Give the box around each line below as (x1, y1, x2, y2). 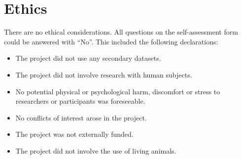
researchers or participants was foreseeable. (15, 96, 145, 106)
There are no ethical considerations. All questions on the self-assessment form (4, 27, 238, 37)
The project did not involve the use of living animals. (15, 145, 176, 156)
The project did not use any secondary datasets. (15, 53, 161, 63)
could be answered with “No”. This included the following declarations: (4, 36, 218, 46)
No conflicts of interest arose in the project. (15, 112, 147, 122)
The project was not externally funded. (15, 129, 134, 139)
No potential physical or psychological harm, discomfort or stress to (15, 86, 220, 96)
